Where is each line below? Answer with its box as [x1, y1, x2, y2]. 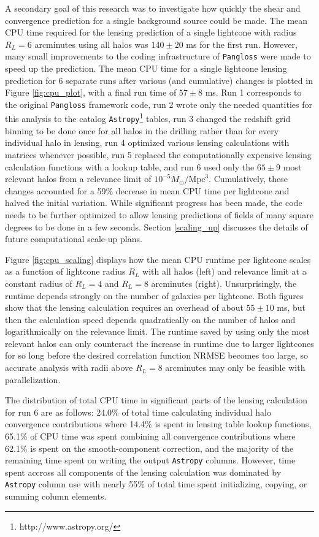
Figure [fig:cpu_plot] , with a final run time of [5, 86, 177, 99]
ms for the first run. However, [186, 37, 298, 50]
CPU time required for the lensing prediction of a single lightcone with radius [5, 26, 297, 39]
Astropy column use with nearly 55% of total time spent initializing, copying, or [5, 478, 307, 490]
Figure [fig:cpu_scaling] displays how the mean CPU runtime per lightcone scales [5, 253, 311, 265]
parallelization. [5, 373, 61, 386]
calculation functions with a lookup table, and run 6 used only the [5, 160, 255, 173]
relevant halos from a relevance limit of [5, 172, 152, 185]
